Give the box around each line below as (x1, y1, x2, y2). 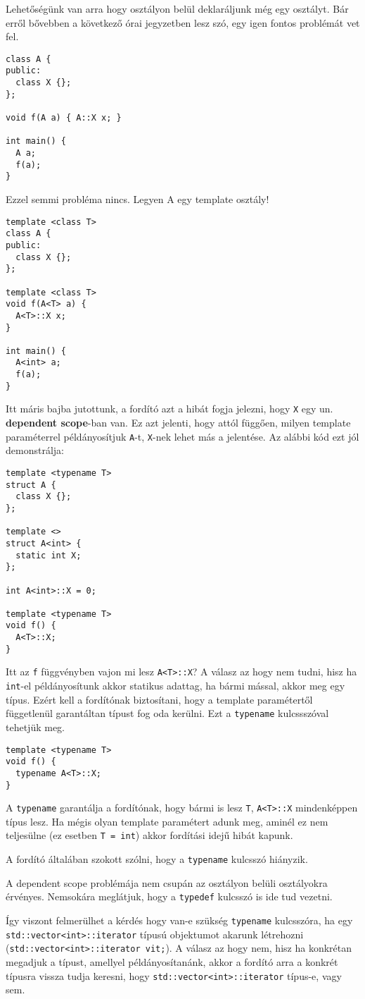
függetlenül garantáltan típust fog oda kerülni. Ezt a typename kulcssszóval (6, 706, 329, 721)
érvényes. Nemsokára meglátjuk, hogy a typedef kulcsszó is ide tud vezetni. (6, 889, 333, 904)
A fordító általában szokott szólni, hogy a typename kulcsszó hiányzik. (6, 852, 308, 866)
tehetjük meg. (6, 720, 65, 734)
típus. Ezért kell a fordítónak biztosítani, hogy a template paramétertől (6, 692, 313, 706)
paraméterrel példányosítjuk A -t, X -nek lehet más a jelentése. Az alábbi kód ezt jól (6, 429, 359, 443)
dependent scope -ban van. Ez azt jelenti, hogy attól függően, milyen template (6, 415, 351, 430)
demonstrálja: (6, 443, 64, 458)
